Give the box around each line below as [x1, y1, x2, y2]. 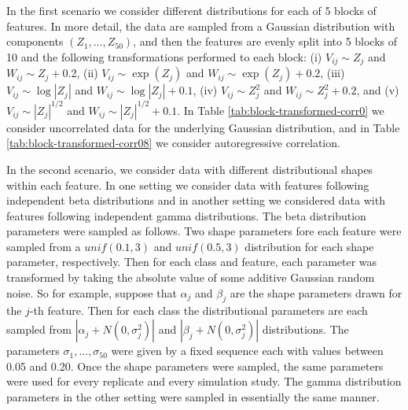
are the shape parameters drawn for [230, 284, 402, 301]
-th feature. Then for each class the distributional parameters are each [29, 302, 368, 319]
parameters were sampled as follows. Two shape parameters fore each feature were [6, 223, 402, 239]
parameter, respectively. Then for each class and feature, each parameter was [6, 253, 377, 270]
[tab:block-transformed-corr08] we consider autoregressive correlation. [6, 135, 340, 151]
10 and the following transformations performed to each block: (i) [6, 48, 322, 65]
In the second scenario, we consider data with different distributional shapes [6, 161, 373, 177]
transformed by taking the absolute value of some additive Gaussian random [6, 269, 375, 286]
